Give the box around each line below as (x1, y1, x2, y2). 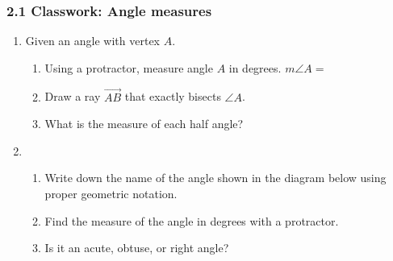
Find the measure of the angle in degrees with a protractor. (44, 212, 339, 229)
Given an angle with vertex (25, 32, 160, 49)
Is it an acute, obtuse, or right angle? (44, 239, 229, 256)
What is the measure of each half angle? (44, 115, 244, 132)
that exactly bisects (124, 88, 221, 105)
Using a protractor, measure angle (44, 59, 213, 76)
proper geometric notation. (44, 185, 178, 201)
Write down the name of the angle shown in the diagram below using (44, 169, 387, 186)
